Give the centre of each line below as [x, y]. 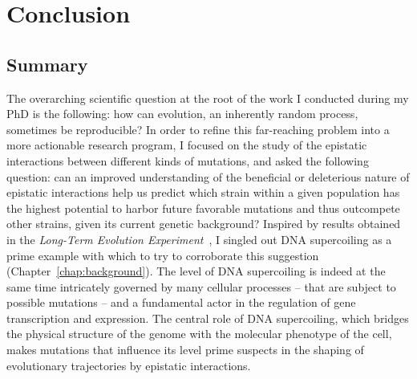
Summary [47, 64]
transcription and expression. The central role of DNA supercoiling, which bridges [208, 318]
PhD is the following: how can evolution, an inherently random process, [182, 114]
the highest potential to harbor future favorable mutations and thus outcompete [203, 208]
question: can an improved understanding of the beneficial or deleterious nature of [208, 176]
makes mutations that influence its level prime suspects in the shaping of [185, 350]
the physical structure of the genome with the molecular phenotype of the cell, [199, 334]
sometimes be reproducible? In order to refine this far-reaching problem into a [198, 129]
